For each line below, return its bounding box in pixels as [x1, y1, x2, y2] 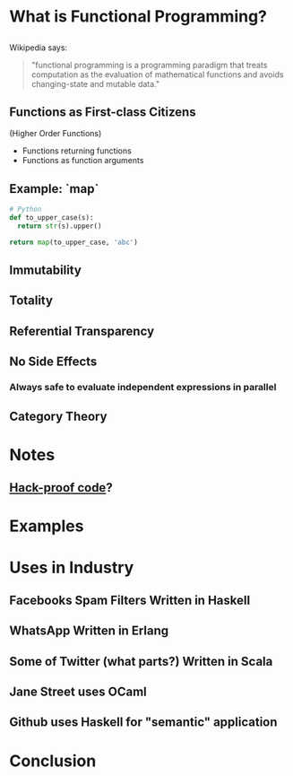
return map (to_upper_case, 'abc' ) [9, 238, 139, 247]
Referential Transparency [9, 323, 155, 338]
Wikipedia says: [9, 42, 68, 53]
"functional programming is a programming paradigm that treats [30, 59, 268, 70]
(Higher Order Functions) [9, 128, 102, 139]
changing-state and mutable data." [30, 78, 160, 89]
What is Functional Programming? [9, 6, 267, 27]
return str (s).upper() [17, 222, 102, 231]
